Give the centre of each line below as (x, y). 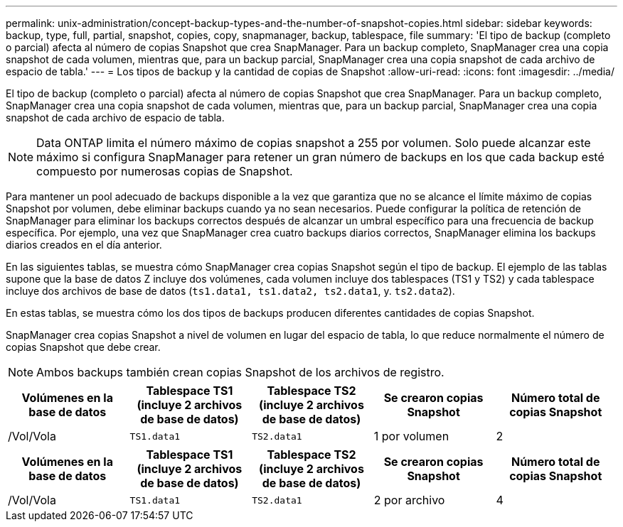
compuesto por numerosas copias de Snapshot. (165, 171)
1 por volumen (411, 436)
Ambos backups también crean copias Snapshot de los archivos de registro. (240, 372)
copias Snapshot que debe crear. (83, 347)
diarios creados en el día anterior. (84, 245)
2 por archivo (409, 500)
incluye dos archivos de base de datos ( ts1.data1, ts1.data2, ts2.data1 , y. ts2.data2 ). (230, 291)
